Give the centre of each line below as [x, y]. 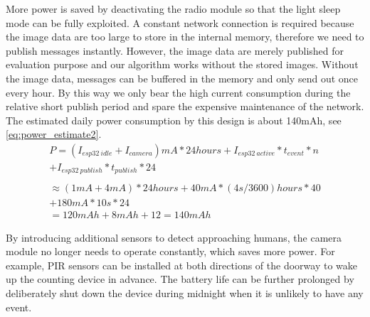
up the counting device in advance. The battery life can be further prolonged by [180, 279]
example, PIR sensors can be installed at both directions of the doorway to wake [181, 265]
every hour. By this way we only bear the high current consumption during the [178, 92]
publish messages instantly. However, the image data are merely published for [175, 50]
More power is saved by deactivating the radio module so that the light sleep [173, 9]
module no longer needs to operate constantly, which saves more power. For [170, 251]
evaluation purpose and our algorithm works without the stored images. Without [182, 64]
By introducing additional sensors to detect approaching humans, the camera [174, 237]
